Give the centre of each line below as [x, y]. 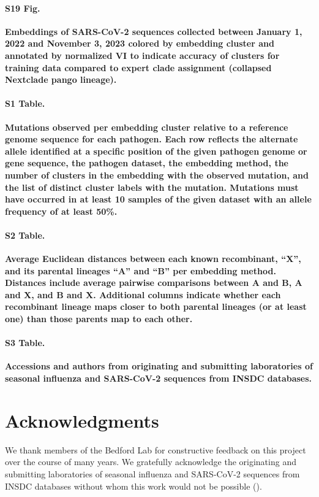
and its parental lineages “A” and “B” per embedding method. [141, 270]
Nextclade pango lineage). [61, 79]
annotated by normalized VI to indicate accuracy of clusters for [142, 55]
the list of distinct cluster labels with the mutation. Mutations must [152, 187]
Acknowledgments [82, 420]
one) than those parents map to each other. [99, 319]
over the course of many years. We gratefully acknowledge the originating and [151, 462]
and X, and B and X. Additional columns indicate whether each [143, 294]
